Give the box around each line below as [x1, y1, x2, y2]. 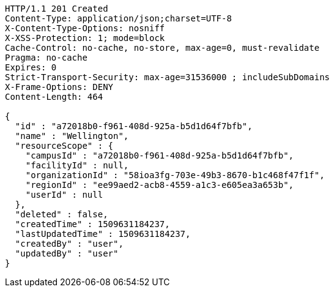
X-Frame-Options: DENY [5, 82, 114, 92]
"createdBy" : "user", [15, 239, 124, 249]
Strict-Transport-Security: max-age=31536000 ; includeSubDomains [5, 72, 330, 82]
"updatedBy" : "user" [15, 249, 119, 258]
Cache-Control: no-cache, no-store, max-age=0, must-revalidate [5, 43, 320, 53]
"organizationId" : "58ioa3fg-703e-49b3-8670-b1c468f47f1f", [25, 170, 325, 180]
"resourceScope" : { [15, 141, 114, 151]
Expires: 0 [5, 62, 57, 72]
